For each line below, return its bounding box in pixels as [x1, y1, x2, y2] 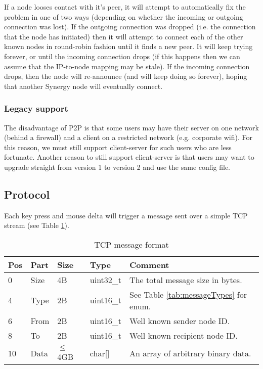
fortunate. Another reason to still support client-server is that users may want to [4, 152, 254, 162]
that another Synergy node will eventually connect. [4, 80, 163, 91]
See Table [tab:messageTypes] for [129, 288, 247, 300]
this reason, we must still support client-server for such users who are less [4, 142, 232, 152]
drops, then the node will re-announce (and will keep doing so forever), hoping [4, 71, 247, 81]
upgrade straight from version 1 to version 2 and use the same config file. [4, 161, 231, 172]
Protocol [4, 186, 50, 202]
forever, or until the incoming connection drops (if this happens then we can [4, 51, 240, 61]
